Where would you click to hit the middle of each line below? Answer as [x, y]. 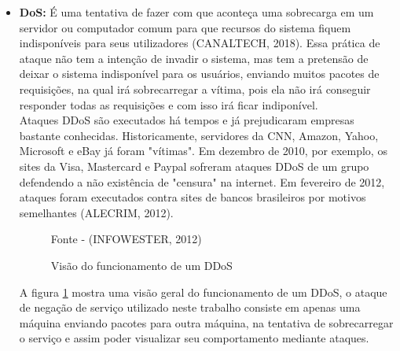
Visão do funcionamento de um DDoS [141, 265]
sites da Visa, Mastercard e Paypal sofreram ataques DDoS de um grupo [194, 166]
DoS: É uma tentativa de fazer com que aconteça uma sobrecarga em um [196, 12]
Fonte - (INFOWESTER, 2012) [126, 239]
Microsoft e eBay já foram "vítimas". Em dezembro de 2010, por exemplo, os [203, 151]
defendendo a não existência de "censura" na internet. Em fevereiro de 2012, [202, 181]
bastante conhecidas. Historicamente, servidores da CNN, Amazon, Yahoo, [199, 135]
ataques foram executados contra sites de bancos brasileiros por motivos [193, 197]
